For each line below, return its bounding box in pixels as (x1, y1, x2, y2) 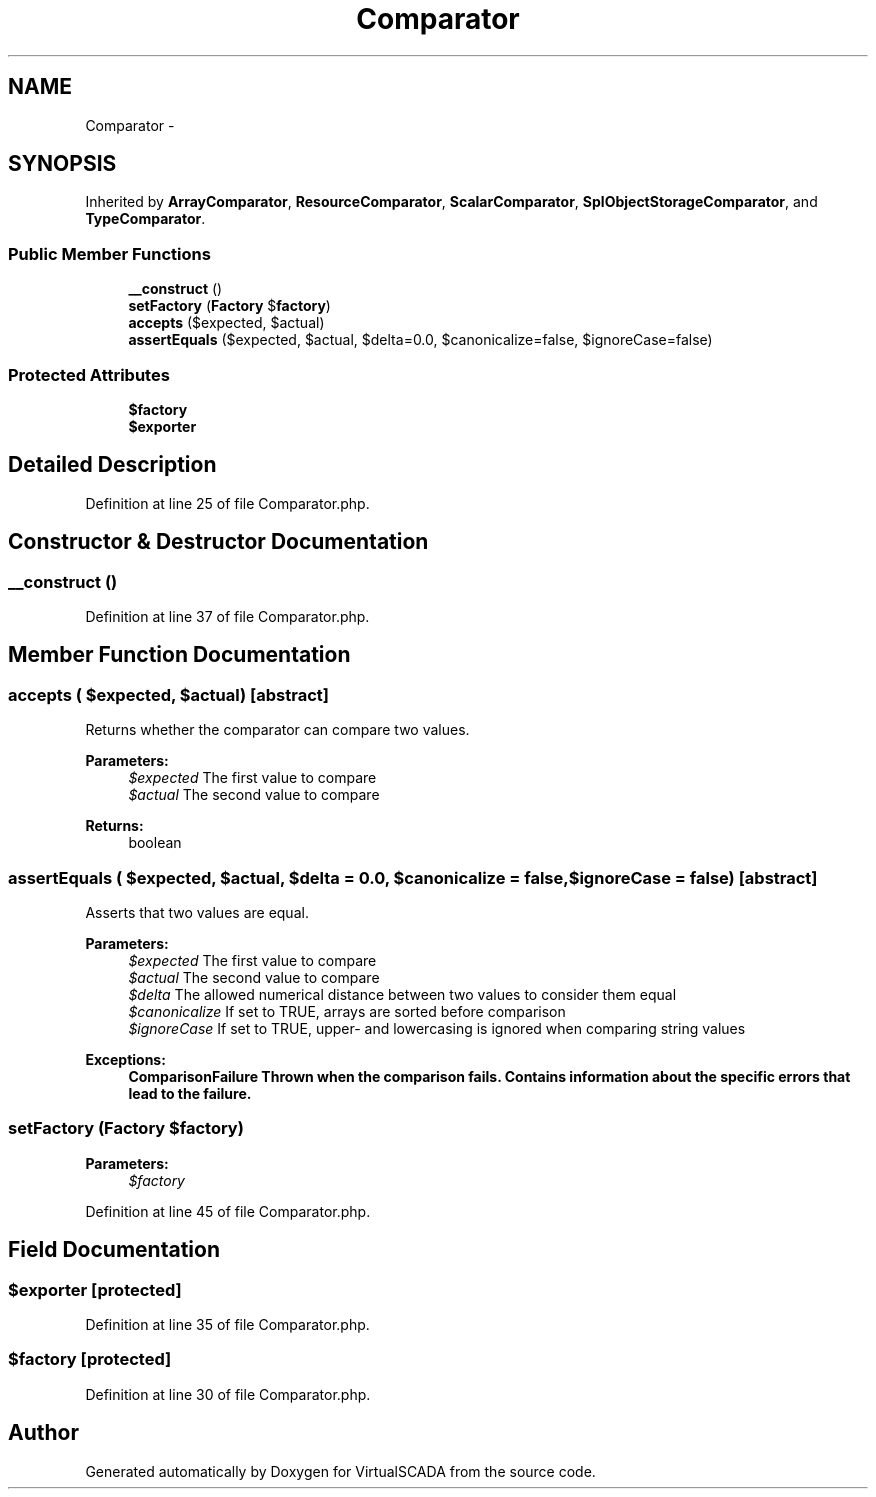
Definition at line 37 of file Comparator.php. (85, 608, 370, 625)
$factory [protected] (8, 1349, 172, 1370)
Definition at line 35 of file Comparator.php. (85, 1315, 370, 1333)
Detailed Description (8, 452, 217, 478)
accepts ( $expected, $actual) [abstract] (8, 684, 329, 705)
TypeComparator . (85, 210, 206, 228)
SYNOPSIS (8, 151, 117, 177)
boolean (128, 834, 182, 852)
